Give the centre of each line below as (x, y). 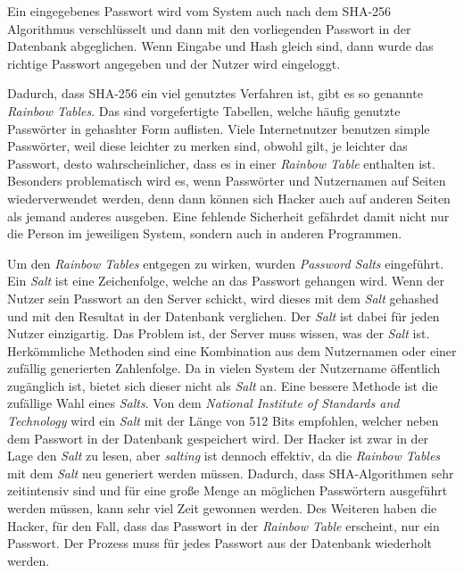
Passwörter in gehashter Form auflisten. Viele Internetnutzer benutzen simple (219, 128)
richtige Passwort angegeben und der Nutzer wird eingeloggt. (174, 63)
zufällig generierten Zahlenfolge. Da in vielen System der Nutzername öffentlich (224, 368)
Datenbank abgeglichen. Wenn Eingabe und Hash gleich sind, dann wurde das (220, 46)
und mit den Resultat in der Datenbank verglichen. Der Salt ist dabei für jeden (224, 316)
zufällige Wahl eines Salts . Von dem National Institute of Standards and (203, 403)
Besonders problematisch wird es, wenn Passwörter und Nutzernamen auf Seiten (227, 181)
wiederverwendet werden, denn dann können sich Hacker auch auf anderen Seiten (229, 198)
